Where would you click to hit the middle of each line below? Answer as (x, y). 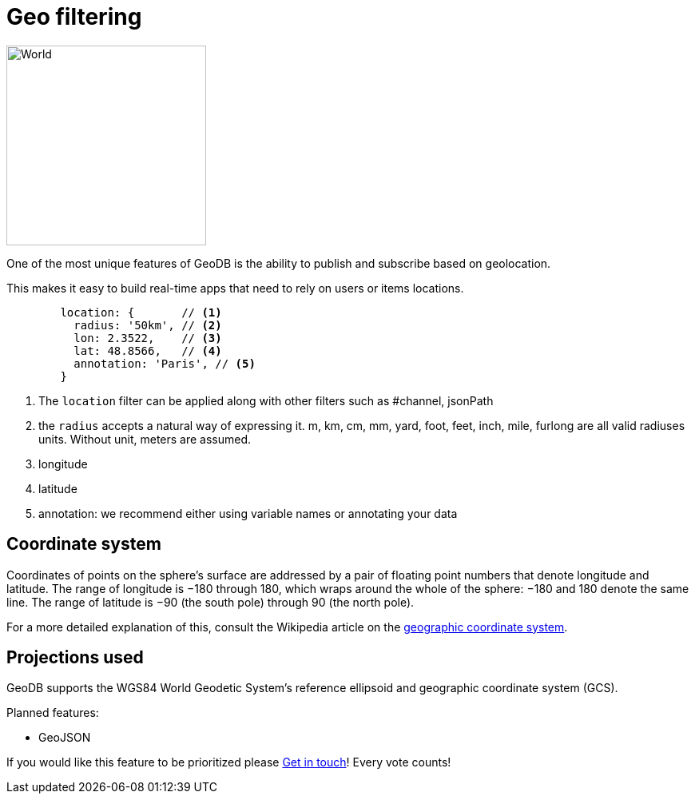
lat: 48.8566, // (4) (148, 350)
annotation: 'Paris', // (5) (165, 363)
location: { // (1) (141, 312)
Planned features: (53, 713)
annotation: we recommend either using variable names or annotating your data (248, 513)
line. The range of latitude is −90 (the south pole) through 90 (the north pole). (210, 602)
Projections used (75, 658)
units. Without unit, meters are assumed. (145, 439)
